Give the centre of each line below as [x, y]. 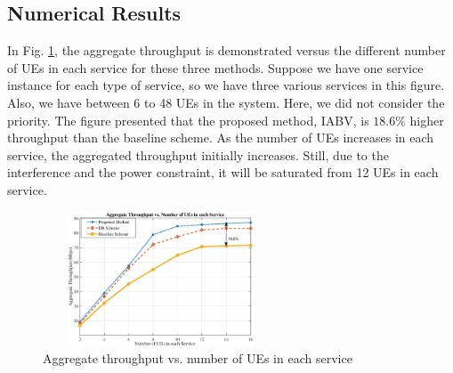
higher [427, 120]
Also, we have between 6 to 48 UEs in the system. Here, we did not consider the [226, 102]
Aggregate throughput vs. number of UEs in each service [198, 358]
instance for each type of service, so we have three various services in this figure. [226, 85]
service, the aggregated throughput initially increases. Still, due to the [198, 154]
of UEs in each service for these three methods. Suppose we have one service [215, 67]
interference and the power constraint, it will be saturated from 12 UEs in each [223, 172]
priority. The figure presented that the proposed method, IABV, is [188, 120]
